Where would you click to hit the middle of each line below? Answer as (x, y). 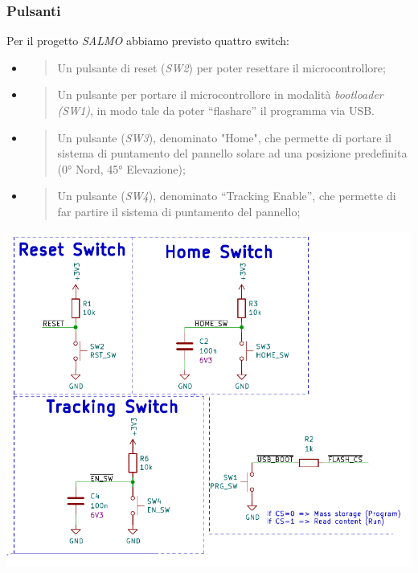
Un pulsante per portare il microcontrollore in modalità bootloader (220, 94)
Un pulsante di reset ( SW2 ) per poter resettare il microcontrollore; (221, 67)
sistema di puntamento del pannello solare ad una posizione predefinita (232, 153)
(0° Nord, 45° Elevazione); (121, 168)
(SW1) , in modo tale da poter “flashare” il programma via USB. (216, 110)
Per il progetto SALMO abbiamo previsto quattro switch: (148, 41)
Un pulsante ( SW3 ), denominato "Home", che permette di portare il (224, 137)
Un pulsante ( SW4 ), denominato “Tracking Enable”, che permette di (227, 196)
